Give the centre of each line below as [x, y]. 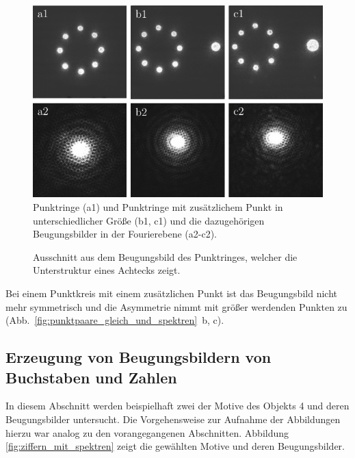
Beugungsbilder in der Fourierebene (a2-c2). [125, 234]
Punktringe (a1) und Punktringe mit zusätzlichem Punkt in [158, 207]
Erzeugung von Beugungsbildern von [139, 357]
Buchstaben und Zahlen [91, 377]
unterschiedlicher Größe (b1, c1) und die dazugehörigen [149, 220]
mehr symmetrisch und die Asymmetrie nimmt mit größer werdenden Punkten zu [176, 306]
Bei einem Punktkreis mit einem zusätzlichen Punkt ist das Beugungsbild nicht [171, 293]
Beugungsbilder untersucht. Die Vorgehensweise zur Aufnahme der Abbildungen [173, 419]
